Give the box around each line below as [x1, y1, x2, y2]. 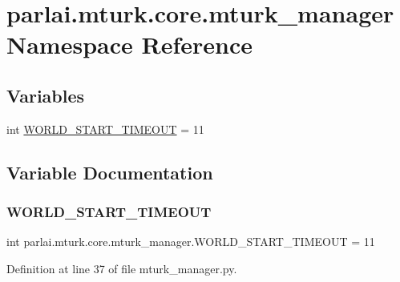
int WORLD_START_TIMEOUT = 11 [6, 120, 204, 137]
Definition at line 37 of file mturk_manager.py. [6, 260, 237, 276]
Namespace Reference [6, 28, 253, 61]
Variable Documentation [6, 159, 213, 184]
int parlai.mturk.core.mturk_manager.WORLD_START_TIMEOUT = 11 [6, 233, 375, 250]
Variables [6, 83, 85, 107]
